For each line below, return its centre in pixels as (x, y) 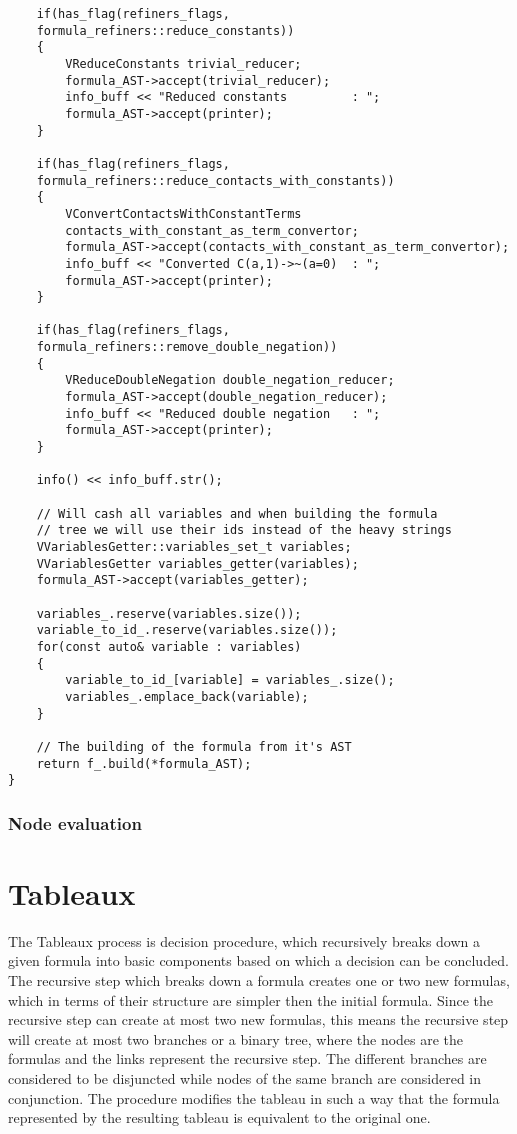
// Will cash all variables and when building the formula (237, 513)
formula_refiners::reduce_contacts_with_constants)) (215, 180)
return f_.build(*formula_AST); (144, 763)
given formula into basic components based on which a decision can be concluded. (258, 960)
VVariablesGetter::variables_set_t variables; (194, 547)
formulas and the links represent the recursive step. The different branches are (247, 1058)
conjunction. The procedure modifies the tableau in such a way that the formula (254, 1097)
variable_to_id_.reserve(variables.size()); (187, 630)
